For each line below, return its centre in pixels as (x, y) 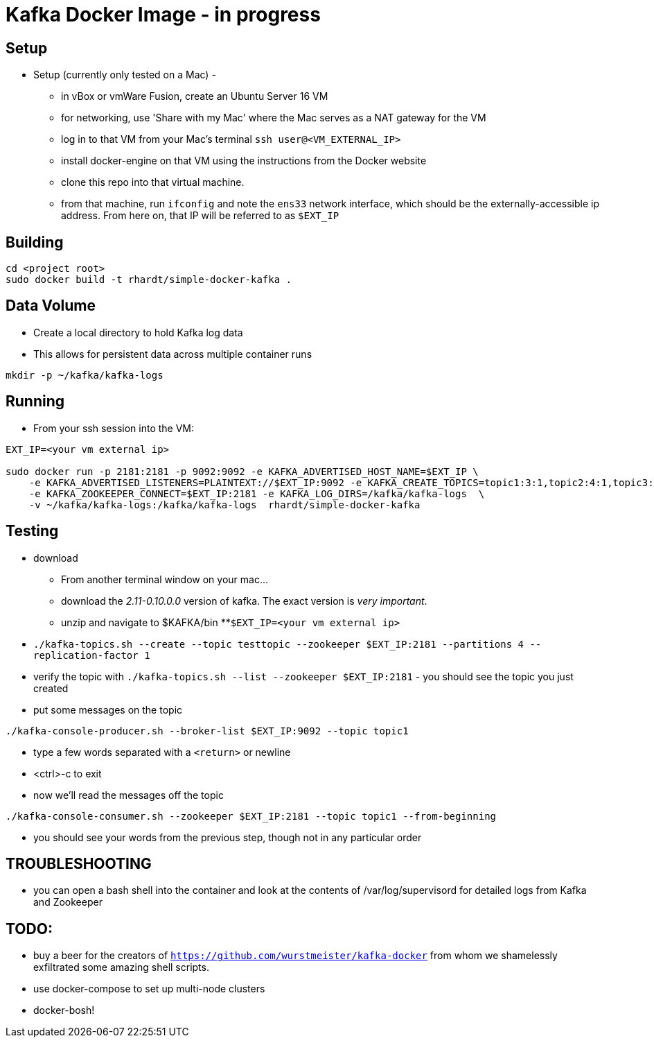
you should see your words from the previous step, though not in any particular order (228, 837)
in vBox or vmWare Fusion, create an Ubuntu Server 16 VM (195, 96)
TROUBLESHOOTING (79, 863)
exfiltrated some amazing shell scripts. (121, 967)
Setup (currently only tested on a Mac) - (125, 75)
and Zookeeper (68, 902)
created (51, 688)
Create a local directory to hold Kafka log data (138, 332)
